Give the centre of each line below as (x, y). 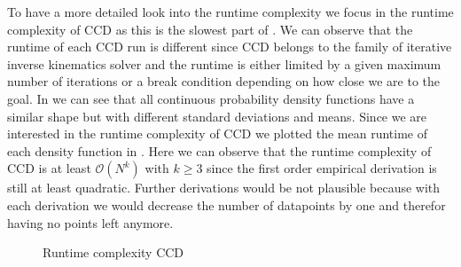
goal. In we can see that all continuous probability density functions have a (211, 98)
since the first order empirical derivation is (322, 168)
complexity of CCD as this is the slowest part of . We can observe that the (210, 29)
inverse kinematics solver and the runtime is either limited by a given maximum (224, 63)
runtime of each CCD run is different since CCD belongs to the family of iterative (230, 47)
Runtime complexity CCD (113, 252)
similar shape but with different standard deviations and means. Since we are (217, 116)
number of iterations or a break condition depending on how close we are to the (224, 81)
